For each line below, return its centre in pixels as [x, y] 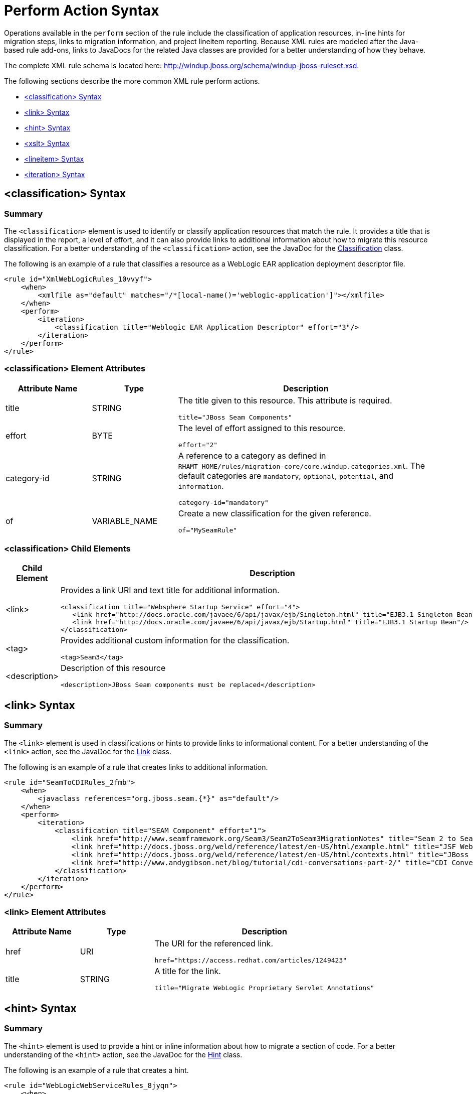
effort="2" [198, 445]
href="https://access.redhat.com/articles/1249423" [251, 961]
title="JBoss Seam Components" [235, 417]
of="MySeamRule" [208, 530]
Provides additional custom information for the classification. [175, 641]
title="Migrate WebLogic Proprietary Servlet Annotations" [264, 988]
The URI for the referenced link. [214, 944]
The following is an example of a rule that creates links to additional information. [136, 767]
